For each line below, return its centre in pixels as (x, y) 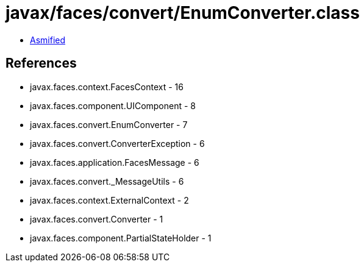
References (41, 63)
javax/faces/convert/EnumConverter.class (183, 13)
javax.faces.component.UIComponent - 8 (113, 105)
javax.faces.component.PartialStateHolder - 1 (121, 238)
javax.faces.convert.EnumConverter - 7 (109, 124)
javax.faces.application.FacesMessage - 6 (115, 162)
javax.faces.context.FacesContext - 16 (107, 87)
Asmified (48, 40)
